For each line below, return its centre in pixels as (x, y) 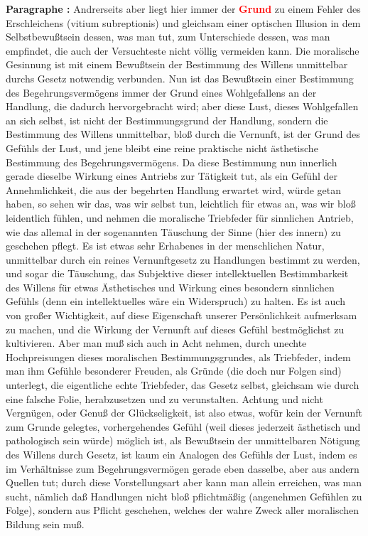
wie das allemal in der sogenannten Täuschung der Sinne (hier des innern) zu (173, 231)
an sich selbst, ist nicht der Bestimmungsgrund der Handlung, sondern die (167, 120)
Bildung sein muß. (45, 524)
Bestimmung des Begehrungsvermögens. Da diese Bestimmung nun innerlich (172, 162)
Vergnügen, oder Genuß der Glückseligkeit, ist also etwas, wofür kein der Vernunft (184, 413)
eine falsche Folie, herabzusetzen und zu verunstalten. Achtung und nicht (164, 398)
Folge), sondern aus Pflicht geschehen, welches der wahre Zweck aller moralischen (183, 510)
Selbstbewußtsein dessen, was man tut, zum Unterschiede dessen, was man (168, 37)
